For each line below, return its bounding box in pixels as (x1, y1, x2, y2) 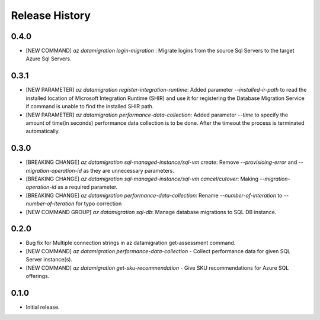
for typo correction (75, 200, 122, 207)
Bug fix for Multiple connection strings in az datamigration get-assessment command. (25, 240, 236, 247)
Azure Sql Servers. (25, 55, 72, 62)
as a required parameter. (57, 183, 118, 190)
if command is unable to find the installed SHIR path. (25, 103, 154, 110)
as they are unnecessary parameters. (83, 167, 174, 174)
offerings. (25, 273, 50, 280)
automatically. (25, 128, 60, 135)
